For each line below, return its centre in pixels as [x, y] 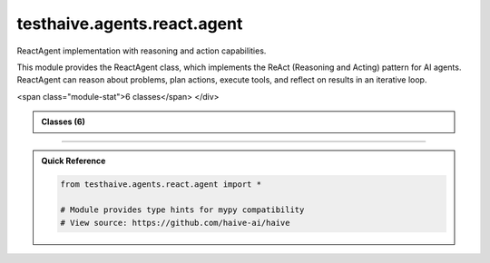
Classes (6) [64, 122]
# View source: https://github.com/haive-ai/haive [175, 223]
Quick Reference [73, 161]
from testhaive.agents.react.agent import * [161, 185]
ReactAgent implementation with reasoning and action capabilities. [142, 51]
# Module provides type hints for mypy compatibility [182, 210]
